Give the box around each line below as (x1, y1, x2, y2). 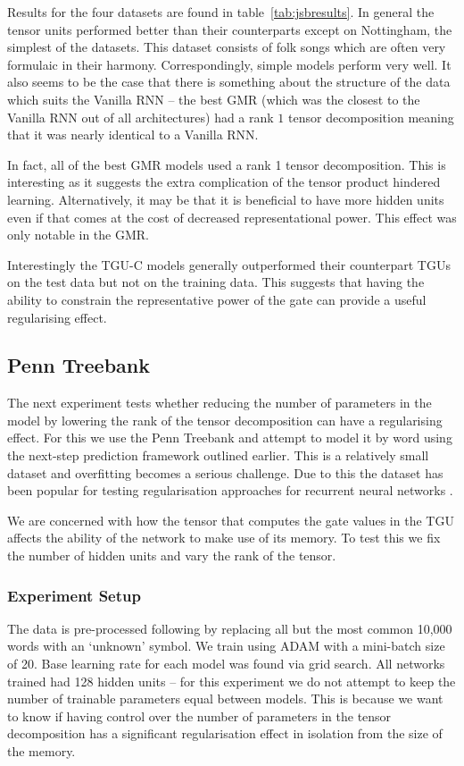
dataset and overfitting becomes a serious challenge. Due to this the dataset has (7, 463, 443, 482)
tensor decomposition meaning (288, 107, 454, 126)
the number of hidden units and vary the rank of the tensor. (7, 546, 336, 565)
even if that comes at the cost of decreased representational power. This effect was (7, 207, 457, 226)
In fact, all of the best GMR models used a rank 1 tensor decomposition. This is (7, 155, 446, 173)
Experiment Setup (7, 584, 141, 606)
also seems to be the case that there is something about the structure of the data (7, 72, 451, 91)
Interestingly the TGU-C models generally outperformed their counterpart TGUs (7, 255, 451, 274)
